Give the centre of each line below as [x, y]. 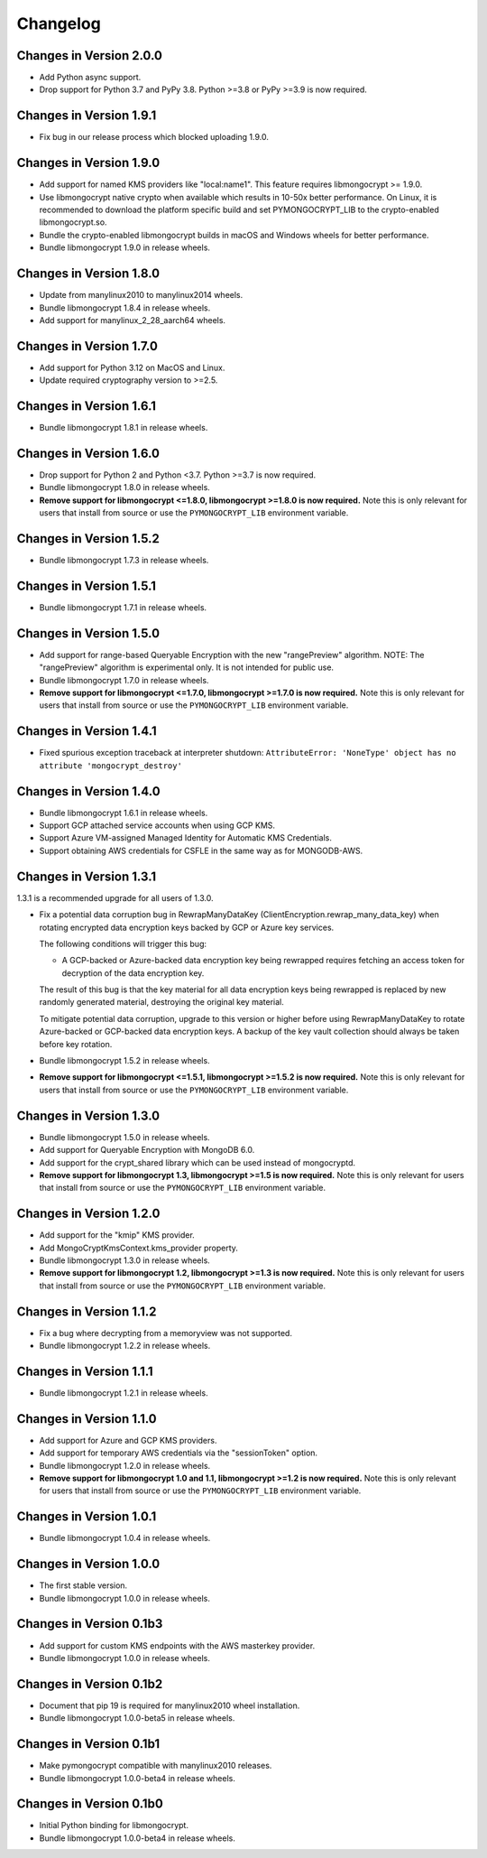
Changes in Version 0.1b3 [90, 1624]
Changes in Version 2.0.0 [89, 56]
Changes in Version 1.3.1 [87, 876]
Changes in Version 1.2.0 [88, 1214]
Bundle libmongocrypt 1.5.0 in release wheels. [125, 1137]
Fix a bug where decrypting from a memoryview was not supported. [166, 1333]
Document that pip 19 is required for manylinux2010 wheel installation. [170, 1705]
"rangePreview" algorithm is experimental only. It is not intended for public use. [186, 667]
